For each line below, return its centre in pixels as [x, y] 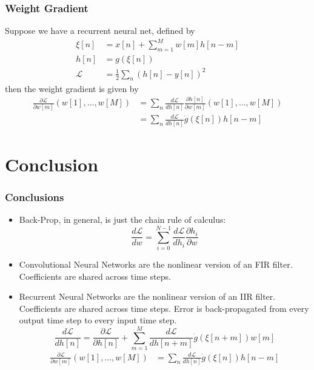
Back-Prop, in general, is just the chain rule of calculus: [122, 220]
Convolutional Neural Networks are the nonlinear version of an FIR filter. [156, 264]
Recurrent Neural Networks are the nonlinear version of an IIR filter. [147, 296]
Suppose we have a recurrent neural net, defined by [100, 31]
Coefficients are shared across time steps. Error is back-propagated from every [164, 308]
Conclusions [35, 197]
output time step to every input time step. [98, 320]
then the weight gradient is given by [72, 88]
